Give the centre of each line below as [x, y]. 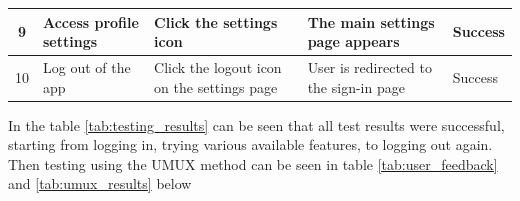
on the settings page [216, 86]
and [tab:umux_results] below [100, 183]
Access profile [91, 21]
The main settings [371, 21]
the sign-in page [356, 86]
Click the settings [216, 21]
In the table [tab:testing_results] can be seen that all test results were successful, [256, 124]
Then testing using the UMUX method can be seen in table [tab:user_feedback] [253, 163]
